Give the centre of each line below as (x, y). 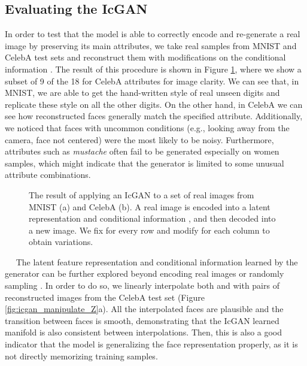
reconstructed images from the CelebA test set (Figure (105, 297)
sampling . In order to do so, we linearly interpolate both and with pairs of (142, 285)
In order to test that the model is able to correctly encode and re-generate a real (153, 34)
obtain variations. (61, 242)
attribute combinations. (48, 175)
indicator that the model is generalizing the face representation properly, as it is (151, 344)
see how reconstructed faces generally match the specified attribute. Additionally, (154, 116)
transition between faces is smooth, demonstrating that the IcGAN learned (142, 320)
